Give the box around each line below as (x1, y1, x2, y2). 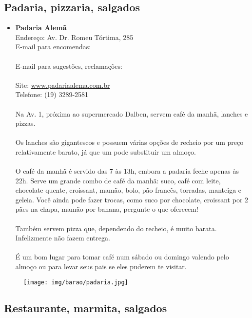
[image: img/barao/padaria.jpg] (23, 278, 128, 286)
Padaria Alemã (15, 22, 67, 33)
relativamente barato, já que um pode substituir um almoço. (15, 146, 196, 157)
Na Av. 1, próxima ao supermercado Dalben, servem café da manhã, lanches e (15, 108, 248, 119)
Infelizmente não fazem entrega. (15, 233, 110, 243)
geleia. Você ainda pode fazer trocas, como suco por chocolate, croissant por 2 (15, 194, 249, 204)
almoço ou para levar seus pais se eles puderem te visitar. (15, 261, 187, 272)
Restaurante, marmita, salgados (4, 300, 167, 315)
